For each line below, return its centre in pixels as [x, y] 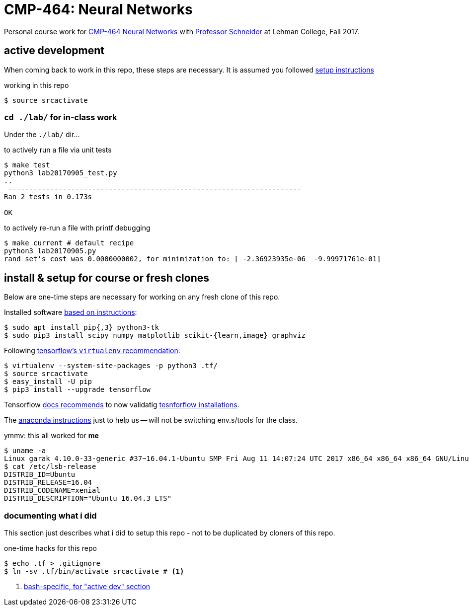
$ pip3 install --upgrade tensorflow [78, 390]
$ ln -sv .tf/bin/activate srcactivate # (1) [94, 571]
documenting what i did [50, 515]
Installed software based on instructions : [71, 312]
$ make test [27, 165]
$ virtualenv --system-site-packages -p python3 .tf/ [111, 366]
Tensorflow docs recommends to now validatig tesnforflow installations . [122, 405]
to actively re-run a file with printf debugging [77, 228]
